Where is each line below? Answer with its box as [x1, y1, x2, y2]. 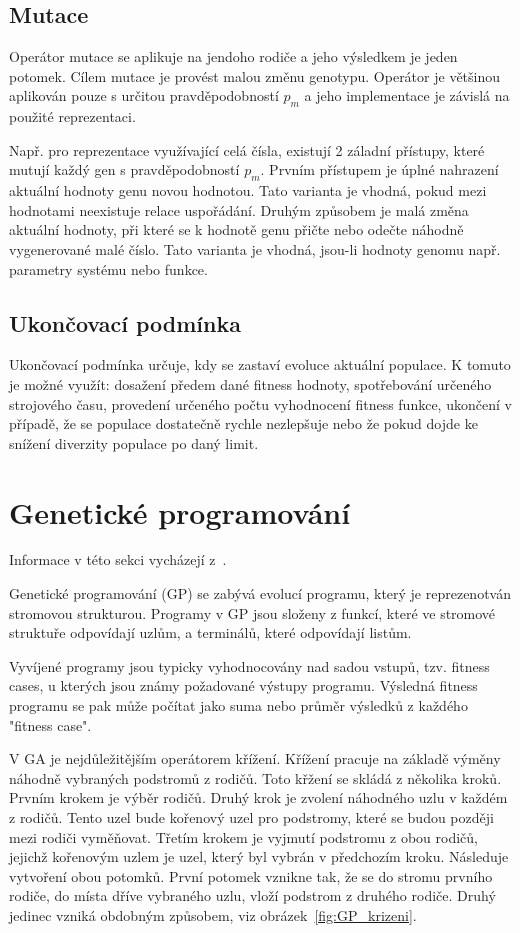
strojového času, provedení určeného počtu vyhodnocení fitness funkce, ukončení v [9, 393, 512, 414]
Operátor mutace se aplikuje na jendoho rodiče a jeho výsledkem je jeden [9, 46, 458, 67]
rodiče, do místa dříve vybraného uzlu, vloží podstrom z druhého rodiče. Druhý [9, 885, 496, 906]
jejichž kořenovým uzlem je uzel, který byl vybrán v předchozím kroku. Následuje [9, 846, 509, 867]
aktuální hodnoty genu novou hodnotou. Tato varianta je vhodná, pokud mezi [9, 180, 487, 201]
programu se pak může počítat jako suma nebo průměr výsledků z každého [9, 695, 468, 715]
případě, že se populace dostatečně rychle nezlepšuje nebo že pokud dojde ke [9, 413, 478, 434]
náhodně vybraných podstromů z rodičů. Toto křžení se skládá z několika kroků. [9, 767, 502, 788]
